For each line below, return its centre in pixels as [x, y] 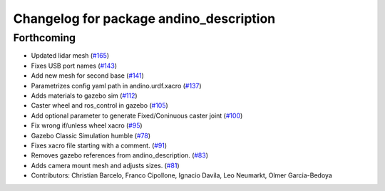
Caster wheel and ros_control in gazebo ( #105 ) [100, 105]
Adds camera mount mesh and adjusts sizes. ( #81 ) [105, 165]
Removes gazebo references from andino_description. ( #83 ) [120, 155]
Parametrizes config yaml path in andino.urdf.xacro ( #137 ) [117, 86]
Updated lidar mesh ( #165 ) [70, 56]
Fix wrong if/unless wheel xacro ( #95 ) [87, 125]
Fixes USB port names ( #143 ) [74, 66]
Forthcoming [45, 38]
